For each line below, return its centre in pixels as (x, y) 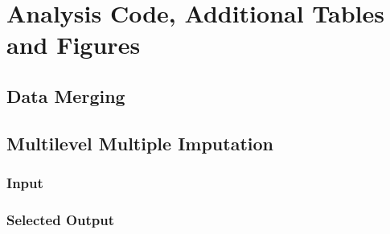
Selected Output (61, 219)
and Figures (74, 45)
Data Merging (66, 95)
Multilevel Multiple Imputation (140, 143)
